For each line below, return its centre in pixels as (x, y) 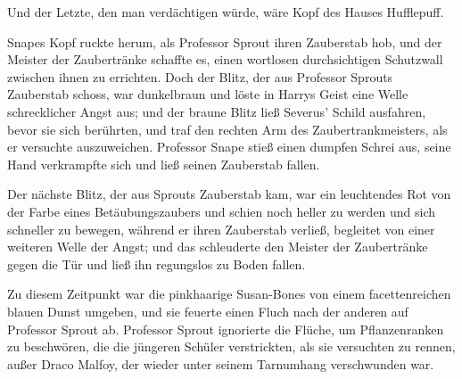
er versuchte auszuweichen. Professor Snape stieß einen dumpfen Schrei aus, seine (229, 147)
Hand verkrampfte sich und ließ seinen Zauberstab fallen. (164, 164)
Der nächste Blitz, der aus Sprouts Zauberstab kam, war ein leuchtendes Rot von (229, 194)
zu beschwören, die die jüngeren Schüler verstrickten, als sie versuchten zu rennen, (231, 346)
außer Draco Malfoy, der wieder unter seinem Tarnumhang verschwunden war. (221, 363)
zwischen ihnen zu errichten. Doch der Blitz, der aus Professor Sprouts (200, 76)
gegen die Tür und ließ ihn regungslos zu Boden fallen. (157, 264)
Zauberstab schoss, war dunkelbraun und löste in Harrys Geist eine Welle (208, 94)
